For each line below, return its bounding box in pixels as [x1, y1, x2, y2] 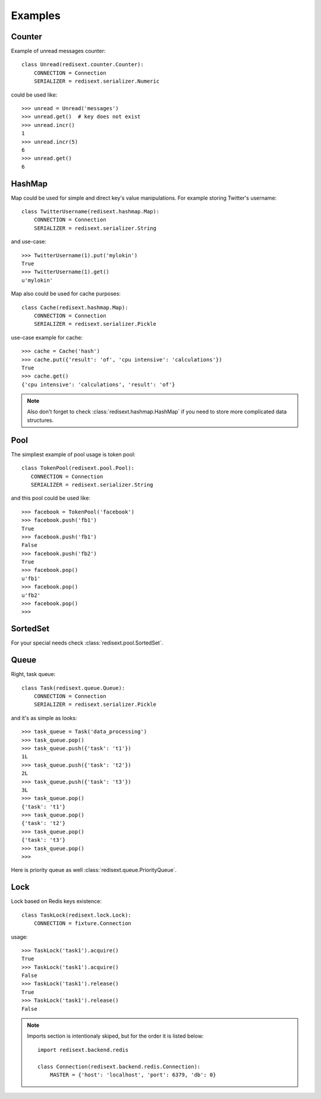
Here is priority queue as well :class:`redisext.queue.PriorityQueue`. [11, 867, 177, 874]
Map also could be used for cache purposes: [11, 290, 121, 297]
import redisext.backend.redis [37, 1046, 129, 1053]
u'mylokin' [21, 277, 53, 284]
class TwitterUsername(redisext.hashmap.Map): [21, 208, 160, 215]
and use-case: [11, 238, 47, 245]
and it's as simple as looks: [11, 714, 77, 721]
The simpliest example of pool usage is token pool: [11, 450, 136, 458]
